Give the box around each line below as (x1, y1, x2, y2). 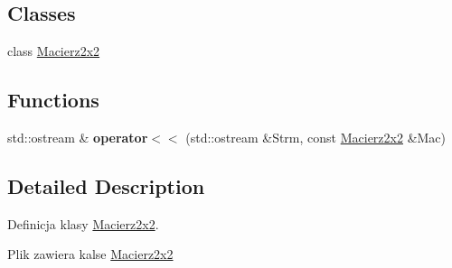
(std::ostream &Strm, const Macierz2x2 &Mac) (185, 128, 447, 146)
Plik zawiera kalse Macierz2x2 (7, 245, 174, 263)
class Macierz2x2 (7, 42, 100, 60)
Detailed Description (7, 171, 205, 199)
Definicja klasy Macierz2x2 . (7, 214, 159, 233)
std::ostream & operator (7, 128, 148, 146)
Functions (7, 86, 99, 114)
